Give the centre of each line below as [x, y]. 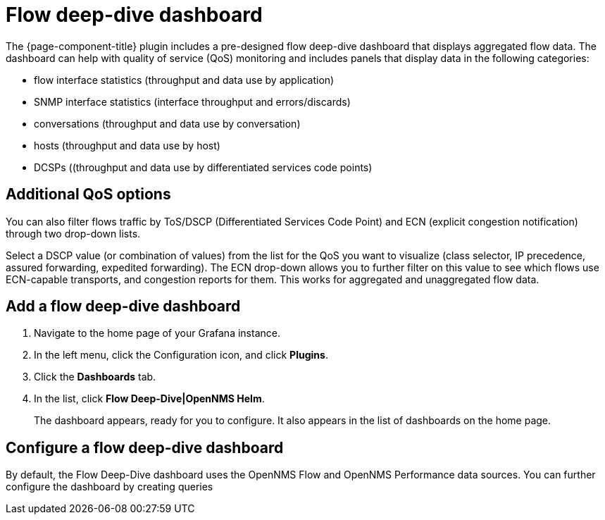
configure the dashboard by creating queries [110, 487]
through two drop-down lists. [73, 233]
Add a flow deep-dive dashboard [123, 307]
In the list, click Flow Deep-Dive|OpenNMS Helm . [149, 399]
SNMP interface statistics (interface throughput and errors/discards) [192, 101]
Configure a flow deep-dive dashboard [145, 447]
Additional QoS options [88, 194]
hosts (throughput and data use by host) [127, 145]
